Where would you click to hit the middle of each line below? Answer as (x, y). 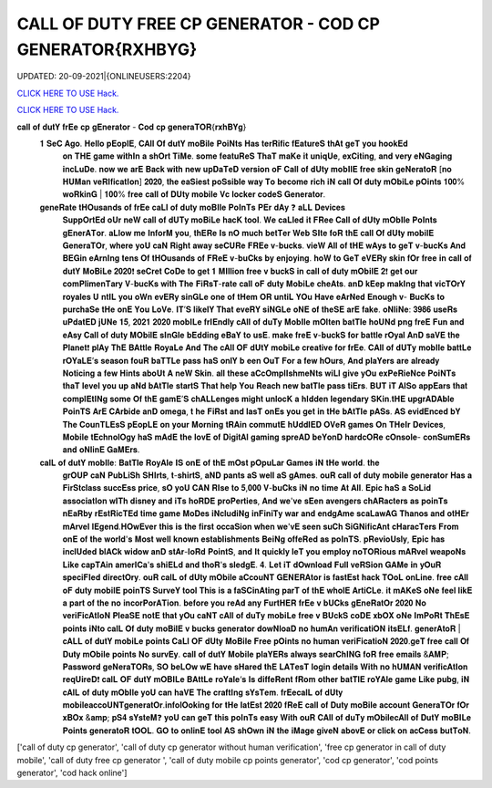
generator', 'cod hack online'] (72, 773)
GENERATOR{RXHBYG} (107, 49)
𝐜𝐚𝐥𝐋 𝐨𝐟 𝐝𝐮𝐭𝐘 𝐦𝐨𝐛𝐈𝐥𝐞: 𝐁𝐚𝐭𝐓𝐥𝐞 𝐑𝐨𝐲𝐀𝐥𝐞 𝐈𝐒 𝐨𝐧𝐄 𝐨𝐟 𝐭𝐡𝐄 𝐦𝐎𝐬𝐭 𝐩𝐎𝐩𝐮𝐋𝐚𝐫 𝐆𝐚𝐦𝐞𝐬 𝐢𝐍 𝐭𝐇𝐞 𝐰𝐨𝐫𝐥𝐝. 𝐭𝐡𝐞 (210, 462)
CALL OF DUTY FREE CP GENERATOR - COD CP (198, 24)
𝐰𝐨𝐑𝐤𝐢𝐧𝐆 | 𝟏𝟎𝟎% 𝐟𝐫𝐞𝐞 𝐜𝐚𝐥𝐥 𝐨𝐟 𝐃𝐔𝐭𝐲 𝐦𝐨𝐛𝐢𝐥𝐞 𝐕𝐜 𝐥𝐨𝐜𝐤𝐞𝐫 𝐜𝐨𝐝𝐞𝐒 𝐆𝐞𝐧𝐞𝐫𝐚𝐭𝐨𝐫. (194, 194)
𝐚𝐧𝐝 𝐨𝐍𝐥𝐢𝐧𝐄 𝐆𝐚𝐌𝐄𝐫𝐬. (101, 450)
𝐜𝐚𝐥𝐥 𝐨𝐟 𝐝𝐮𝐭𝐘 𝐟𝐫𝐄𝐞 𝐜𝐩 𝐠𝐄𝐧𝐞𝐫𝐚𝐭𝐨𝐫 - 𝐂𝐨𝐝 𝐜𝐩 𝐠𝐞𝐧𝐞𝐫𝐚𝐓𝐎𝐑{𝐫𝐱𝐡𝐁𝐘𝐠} (132, 127)
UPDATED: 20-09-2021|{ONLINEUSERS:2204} (104, 77)
